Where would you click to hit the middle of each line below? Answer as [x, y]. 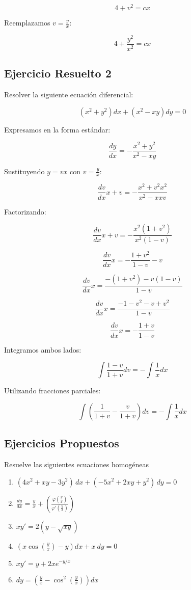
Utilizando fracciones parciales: [52, 391]
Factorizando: [25, 211]
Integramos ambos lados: [43, 349]
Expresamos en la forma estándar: [57, 129]
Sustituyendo [24, 171]
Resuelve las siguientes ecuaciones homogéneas [77, 464]
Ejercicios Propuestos [62, 443]
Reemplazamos [27, 23]
